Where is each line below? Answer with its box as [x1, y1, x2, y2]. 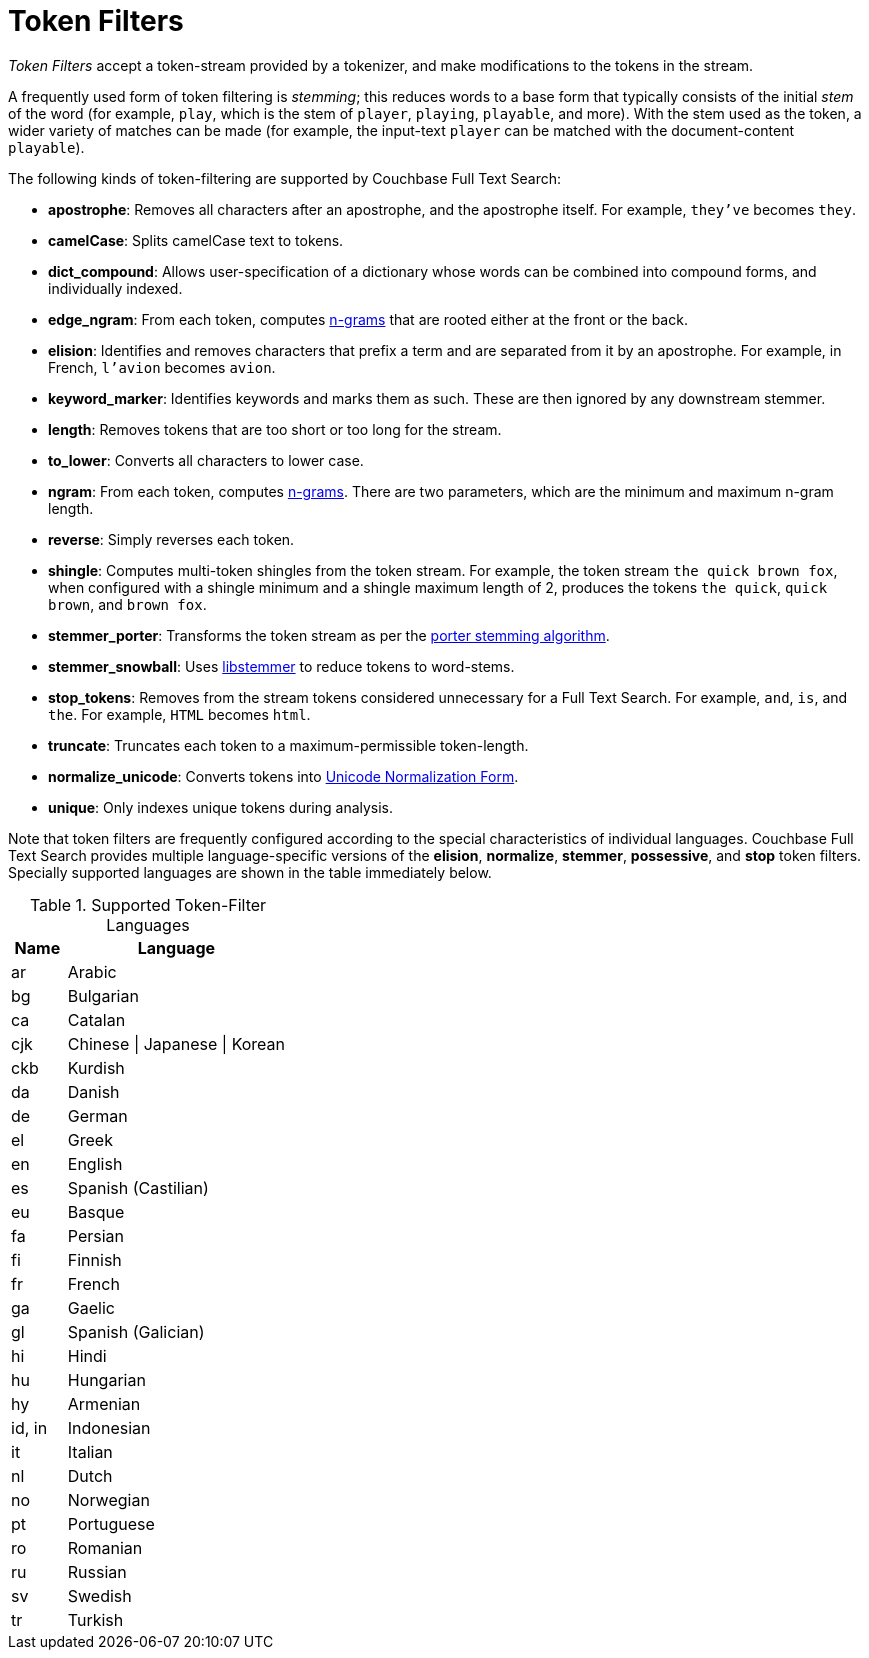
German [67, 1105, 128, 1126]
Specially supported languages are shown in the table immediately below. [8, 863, 492, 881]
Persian [67, 1225, 125, 1246]
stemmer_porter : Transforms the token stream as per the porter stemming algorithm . [48, 626, 610, 644]
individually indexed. [48, 279, 183, 297]
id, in [11, 1417, 48, 1438]
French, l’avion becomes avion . [48, 358, 276, 376]
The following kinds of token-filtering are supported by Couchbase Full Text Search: [8, 169, 562, 187]
